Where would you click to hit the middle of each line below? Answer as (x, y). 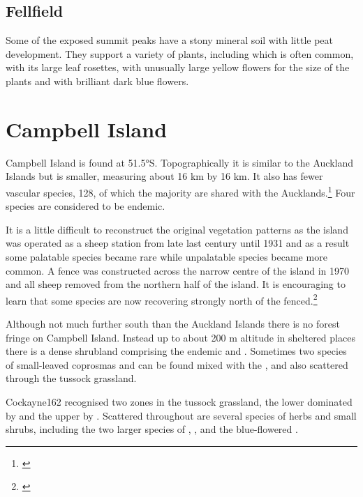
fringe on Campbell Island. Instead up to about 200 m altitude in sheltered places (180, 337)
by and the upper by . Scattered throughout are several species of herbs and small (181, 415)
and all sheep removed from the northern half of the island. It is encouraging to (176, 284)
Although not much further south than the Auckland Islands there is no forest (173, 323)
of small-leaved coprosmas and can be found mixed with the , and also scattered (177, 364)
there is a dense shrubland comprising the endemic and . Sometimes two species (176, 351)
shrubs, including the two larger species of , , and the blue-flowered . (152, 429)
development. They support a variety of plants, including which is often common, (180, 53)
